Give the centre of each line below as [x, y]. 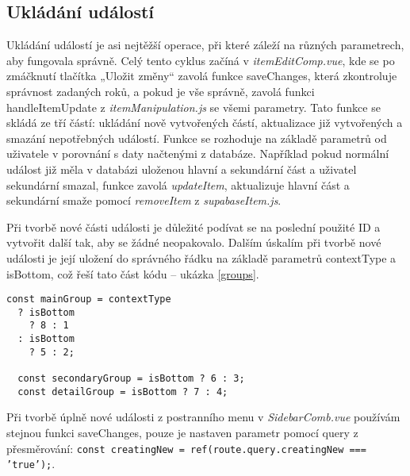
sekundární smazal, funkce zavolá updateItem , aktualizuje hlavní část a [178, 184]
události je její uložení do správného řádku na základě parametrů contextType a [201, 257]
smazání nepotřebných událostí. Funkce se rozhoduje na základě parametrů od [197, 138]
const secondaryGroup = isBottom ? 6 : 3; [131, 379]
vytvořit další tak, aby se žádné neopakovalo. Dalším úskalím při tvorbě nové [194, 242]
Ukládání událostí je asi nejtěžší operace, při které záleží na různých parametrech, [205, 45]
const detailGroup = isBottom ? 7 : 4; [123, 392]
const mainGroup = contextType [89, 299]
